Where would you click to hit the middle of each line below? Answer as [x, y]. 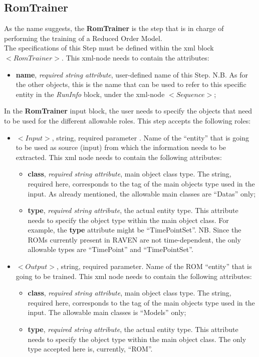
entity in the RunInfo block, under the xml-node [90, 94]
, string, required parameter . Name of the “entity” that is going [150, 137]
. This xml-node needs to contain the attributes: [136, 57]
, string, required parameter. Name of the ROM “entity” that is [154, 266]
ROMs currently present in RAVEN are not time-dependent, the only [134, 239]
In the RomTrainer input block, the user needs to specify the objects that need [128, 111]
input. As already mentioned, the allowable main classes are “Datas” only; [142, 193]
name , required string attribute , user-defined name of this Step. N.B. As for [132, 74]
